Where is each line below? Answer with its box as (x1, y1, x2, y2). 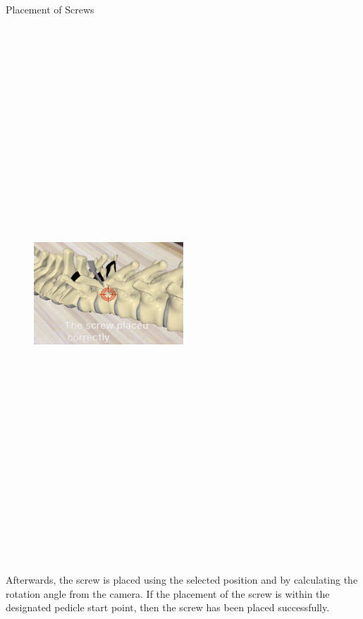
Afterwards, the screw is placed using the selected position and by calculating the (6, 572, 358, 587)
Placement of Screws (6, 2, 94, 16)
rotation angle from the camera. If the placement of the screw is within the (6, 586, 330, 601)
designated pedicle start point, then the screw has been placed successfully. (6, 600, 330, 615)
